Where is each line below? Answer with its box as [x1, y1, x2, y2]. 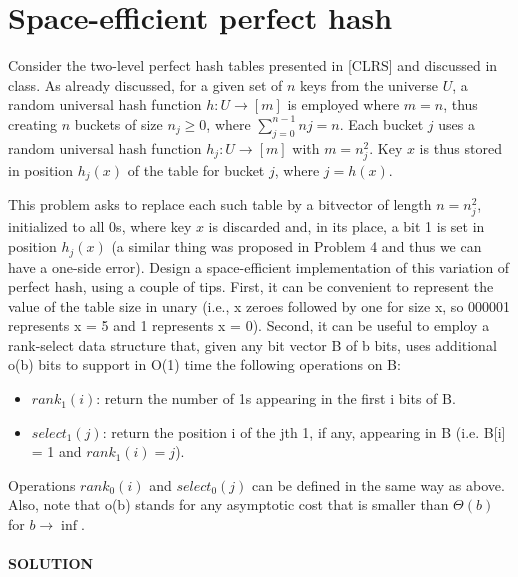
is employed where [287, 94, 400, 115]
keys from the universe [300, 74, 438, 95]
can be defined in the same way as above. [251, 474, 505, 495]
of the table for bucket [127, 159, 265, 180]
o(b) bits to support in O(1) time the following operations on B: [8, 354, 401, 375]
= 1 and [31, 441, 82, 462]
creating [8, 113, 58, 134]
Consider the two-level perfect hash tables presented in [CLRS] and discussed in [8, 55, 498, 76]
